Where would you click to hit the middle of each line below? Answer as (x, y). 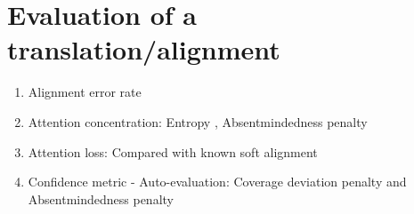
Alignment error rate (85, 92)
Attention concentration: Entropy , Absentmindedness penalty (198, 121)
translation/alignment (144, 49)
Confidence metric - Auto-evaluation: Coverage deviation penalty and (217, 182)
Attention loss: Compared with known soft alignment (173, 151)
